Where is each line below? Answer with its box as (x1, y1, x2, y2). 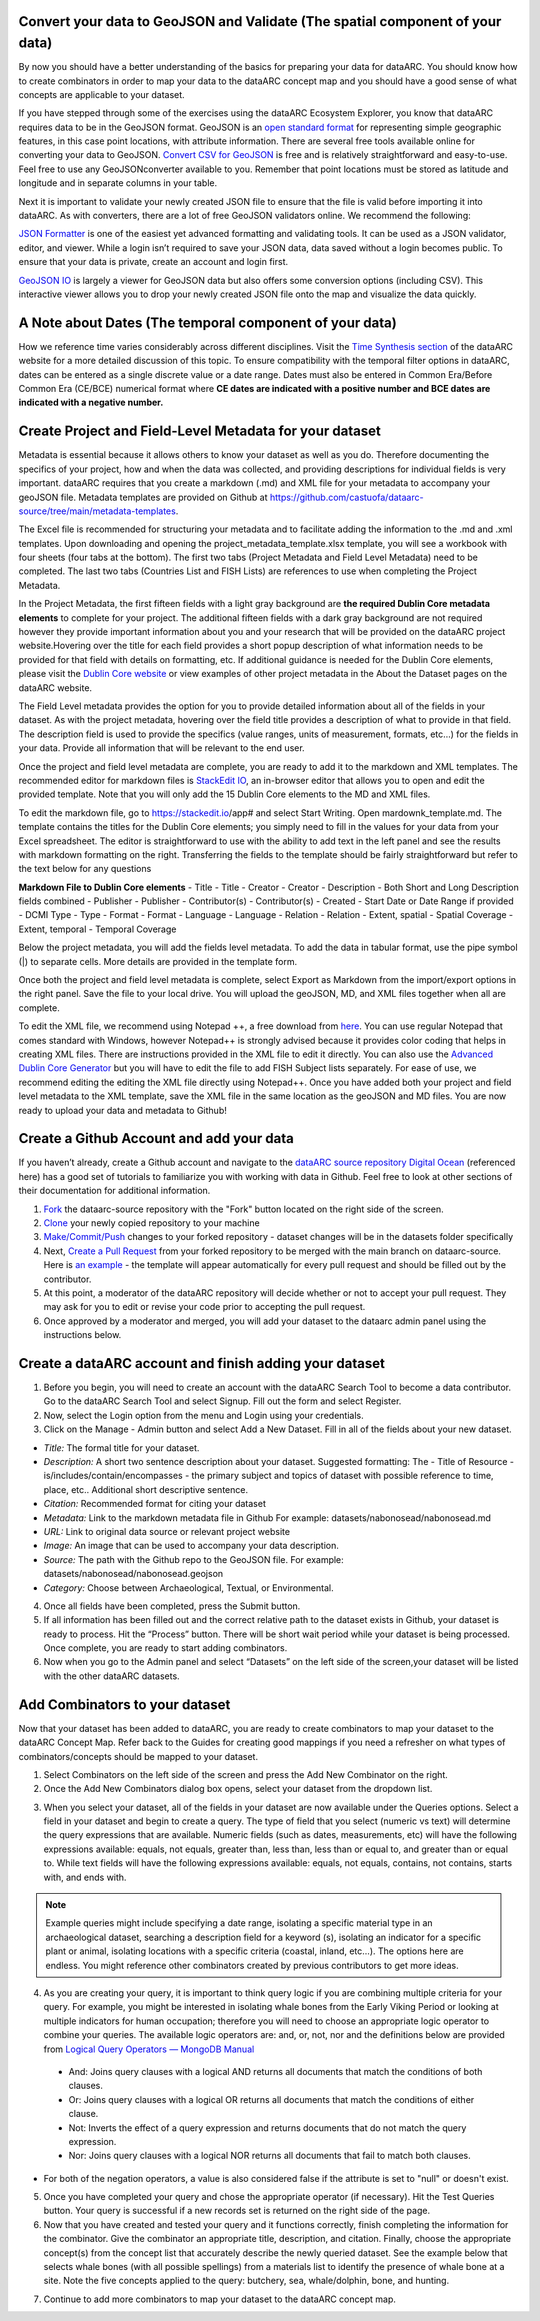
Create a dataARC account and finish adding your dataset (18, 1355, 385, 1372)
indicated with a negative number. (18, 396, 164, 409)
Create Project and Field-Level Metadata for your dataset (18, 423, 382, 440)
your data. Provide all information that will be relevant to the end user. (18, 742, 305, 754)
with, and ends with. (43, 1871, 127, 1883)
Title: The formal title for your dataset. (43, 1441, 200, 1454)
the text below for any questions (18, 863, 152, 875)
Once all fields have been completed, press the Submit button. (43, 1600, 301, 1612)
